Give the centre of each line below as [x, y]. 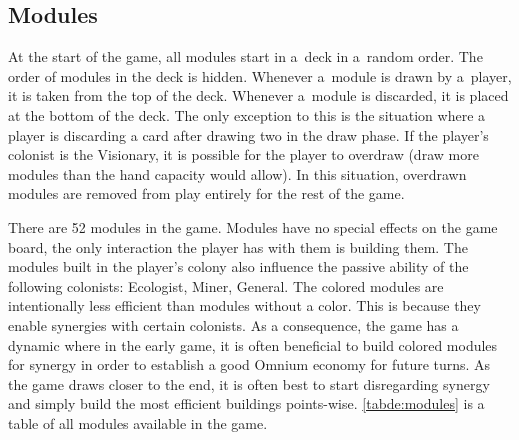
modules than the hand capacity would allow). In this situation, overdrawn [237, 173]
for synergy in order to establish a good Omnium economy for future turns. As [249, 364]
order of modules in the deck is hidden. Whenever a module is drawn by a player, [260, 75]
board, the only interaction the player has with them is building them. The [238, 246]
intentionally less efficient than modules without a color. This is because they [244, 305]
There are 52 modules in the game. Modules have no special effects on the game [253, 226]
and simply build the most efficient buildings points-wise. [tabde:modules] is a [246, 403]
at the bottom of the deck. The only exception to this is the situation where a [247, 114]
